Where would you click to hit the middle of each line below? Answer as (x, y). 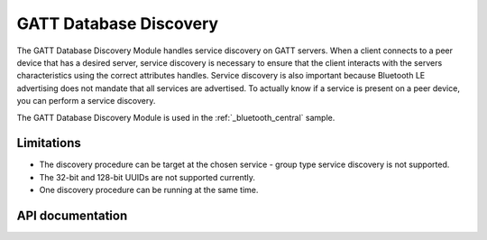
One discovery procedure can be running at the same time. (149, 190)
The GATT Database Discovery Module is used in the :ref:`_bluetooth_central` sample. (176, 117)
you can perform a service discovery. (86, 101)
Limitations (49, 143)
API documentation (72, 216)
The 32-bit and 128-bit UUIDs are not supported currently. (147, 177)
